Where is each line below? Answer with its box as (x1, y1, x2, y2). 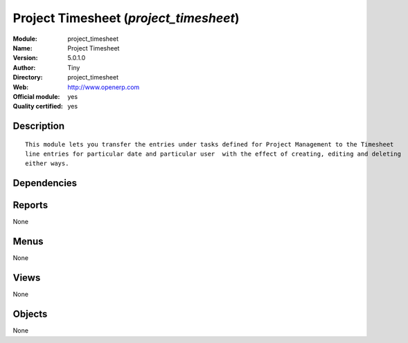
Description (12, 120, 65, 132)
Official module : (12, 92, 60, 100)
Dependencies (12, 177, 78, 189)
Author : (12, 63, 36, 72)
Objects (12, 308, 48, 320)
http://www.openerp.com (67, 83, 140, 91)
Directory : (12, 73, 43, 82)
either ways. (25, 160, 69, 167)
